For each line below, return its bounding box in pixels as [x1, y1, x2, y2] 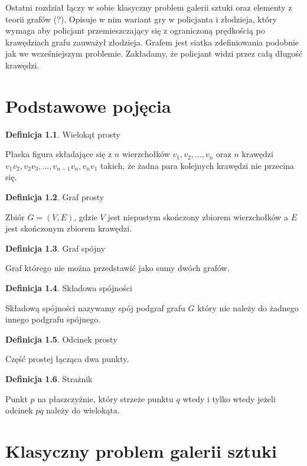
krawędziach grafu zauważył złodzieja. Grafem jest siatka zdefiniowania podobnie [5, 35, 299, 48]
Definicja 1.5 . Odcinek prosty [5, 333, 117, 345]
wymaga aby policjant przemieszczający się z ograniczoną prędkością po [5, 24, 265, 37]
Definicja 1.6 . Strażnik [5, 373, 93, 384]
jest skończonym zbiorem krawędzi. [5, 222, 132, 234]
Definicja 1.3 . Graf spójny [5, 242, 106, 254]
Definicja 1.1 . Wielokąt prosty [5, 128, 120, 140]
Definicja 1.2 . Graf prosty [5, 191, 104, 203]
